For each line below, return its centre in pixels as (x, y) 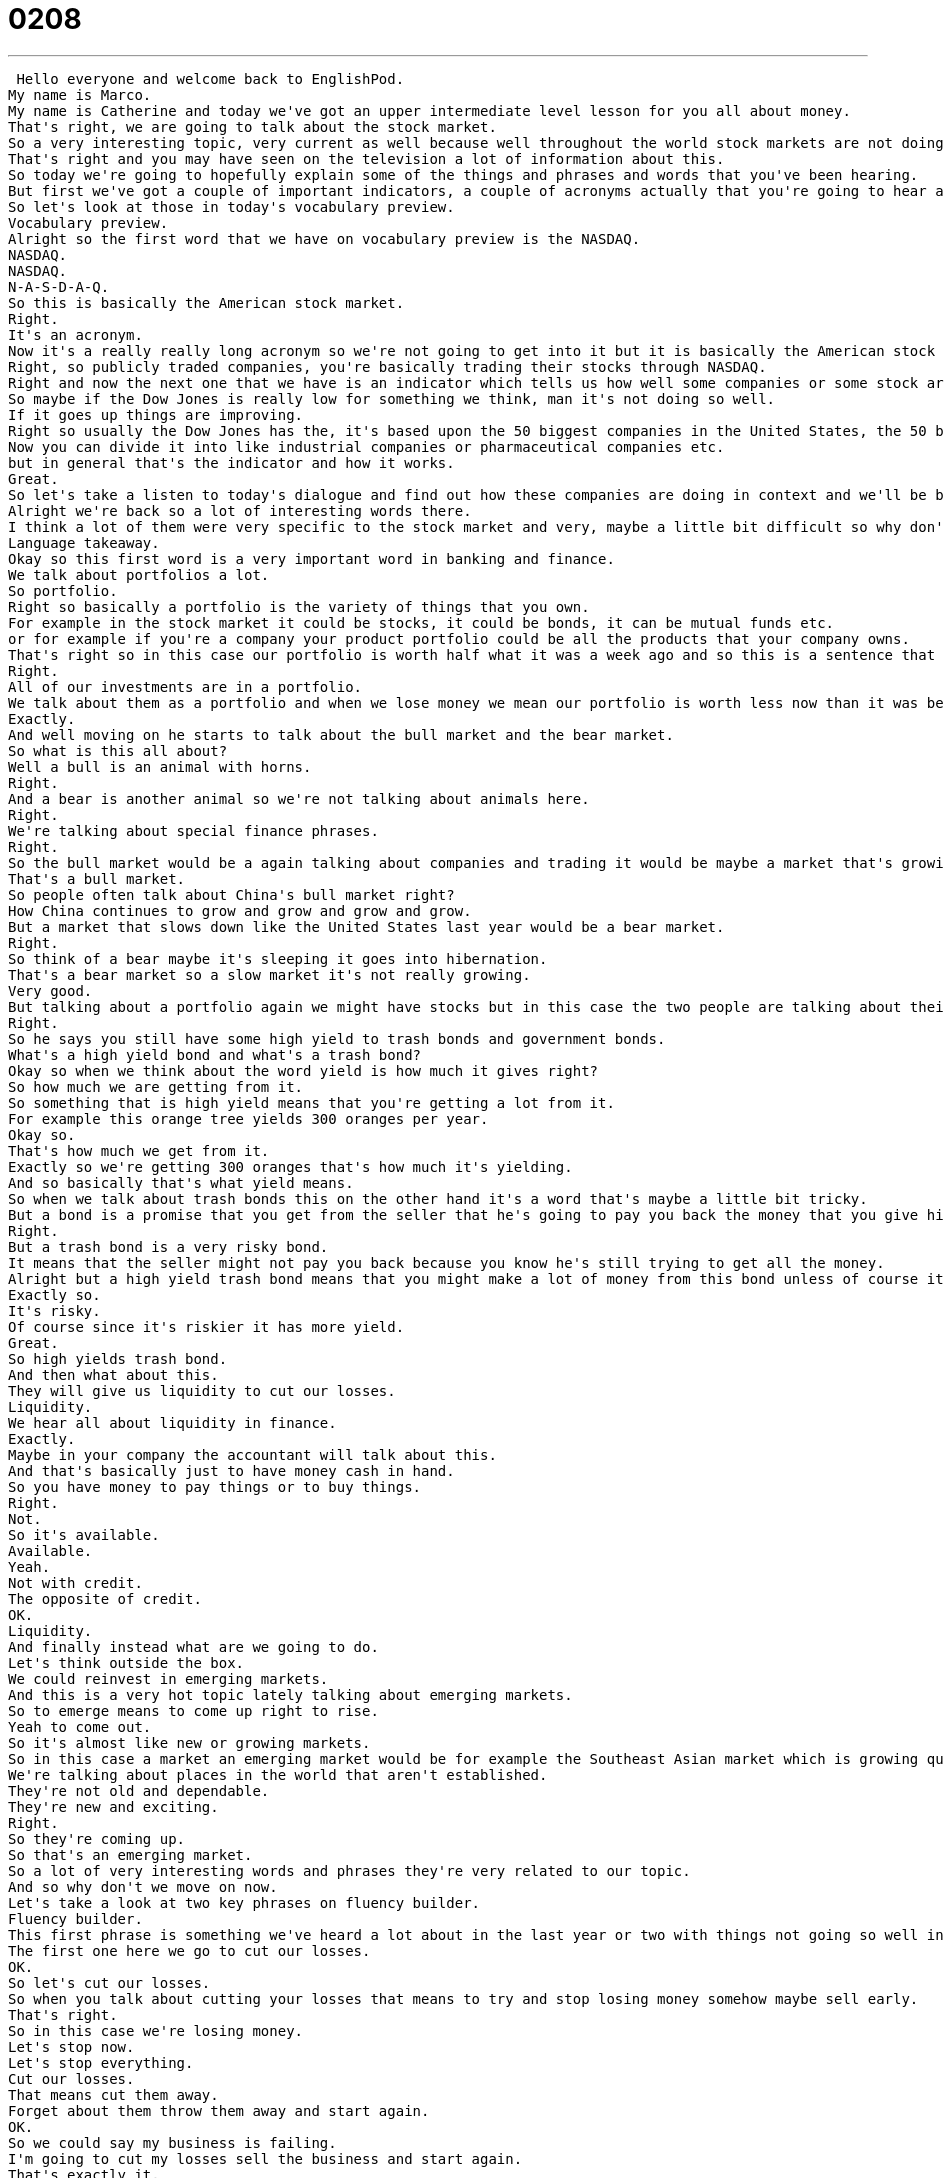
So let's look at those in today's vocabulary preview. (231, 206)
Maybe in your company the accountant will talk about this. (252, 1454)
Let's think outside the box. (126, 1662)
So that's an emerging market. (130, 1854)
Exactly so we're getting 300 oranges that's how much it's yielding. (290, 1166)
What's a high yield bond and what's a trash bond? (215, 1054)
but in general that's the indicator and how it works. (231, 462)
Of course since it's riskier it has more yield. (206, 1326)
